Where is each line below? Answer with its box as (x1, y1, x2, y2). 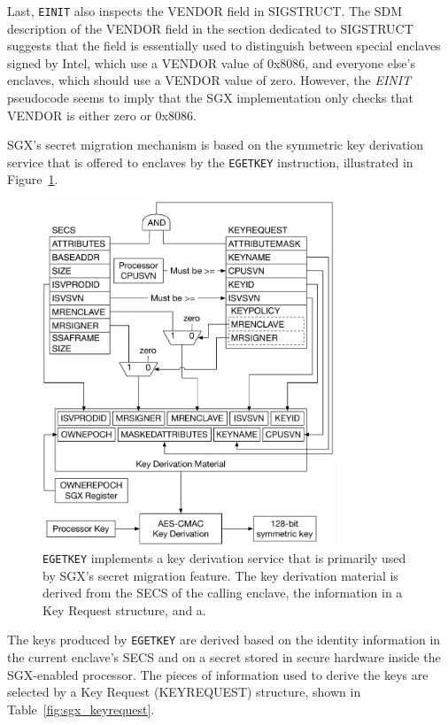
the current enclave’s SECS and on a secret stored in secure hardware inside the (7, 648, 441, 666)
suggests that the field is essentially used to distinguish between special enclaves (7, 36, 441, 55)
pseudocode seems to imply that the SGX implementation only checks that (7, 89, 413, 107)
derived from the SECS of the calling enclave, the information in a (42, 583, 403, 602)
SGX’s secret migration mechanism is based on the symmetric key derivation (7, 135, 424, 154)
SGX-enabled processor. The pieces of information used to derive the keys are (7, 665, 429, 683)
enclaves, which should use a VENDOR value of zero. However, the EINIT (7, 71, 412, 89)
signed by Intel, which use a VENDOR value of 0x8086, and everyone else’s (7, 53, 415, 72)
